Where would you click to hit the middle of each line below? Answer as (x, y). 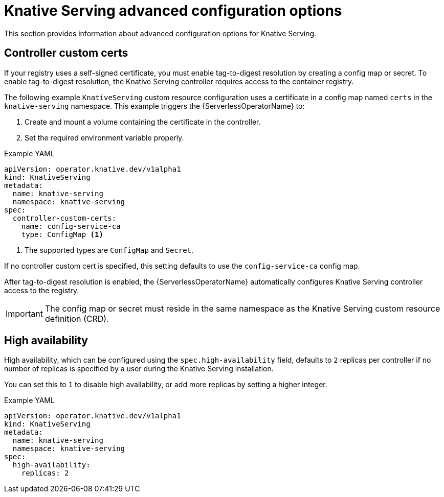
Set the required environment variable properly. (104, 137)
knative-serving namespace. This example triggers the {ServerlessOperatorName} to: (154, 106)
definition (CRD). (77, 318)
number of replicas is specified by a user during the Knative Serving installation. (139, 369)
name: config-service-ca (71, 226)
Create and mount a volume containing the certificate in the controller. (143, 122)
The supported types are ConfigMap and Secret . (109, 250)
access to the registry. (42, 290)
